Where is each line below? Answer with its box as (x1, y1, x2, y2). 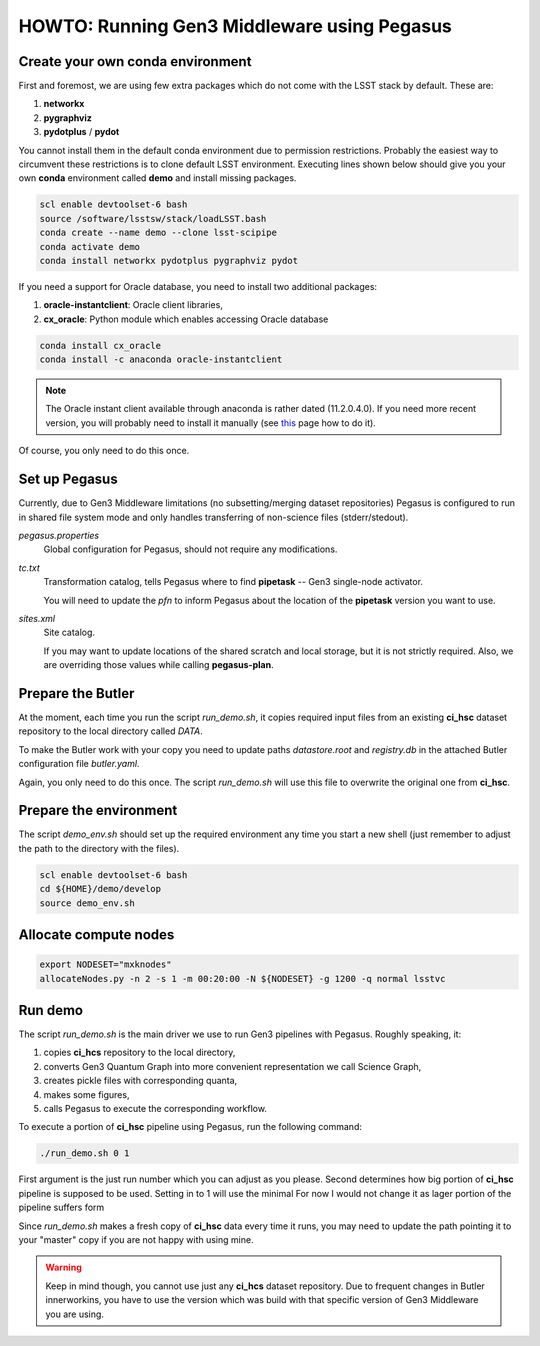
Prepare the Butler (18, 685, 135, 702)
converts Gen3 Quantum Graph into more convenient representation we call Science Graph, (43, 1060, 422, 1072)
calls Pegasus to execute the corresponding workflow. (43, 1103, 267, 1115)
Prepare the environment (18, 802, 178, 819)
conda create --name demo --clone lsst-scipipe (39, 227, 277, 239)
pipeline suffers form (18, 1201, 105, 1214)
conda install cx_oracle (39, 340, 162, 351)
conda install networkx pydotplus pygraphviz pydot (39, 255, 299, 266)
